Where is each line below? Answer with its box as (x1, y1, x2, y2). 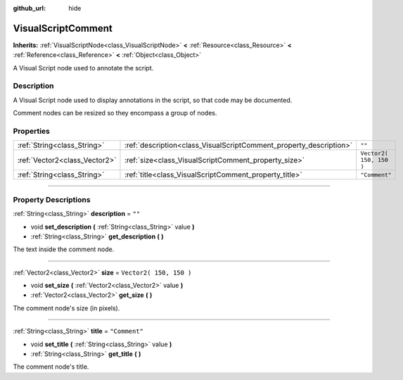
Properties (13, 126, 51, 136)
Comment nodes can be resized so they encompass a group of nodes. (13, 109, 217, 118)
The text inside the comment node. (13, 245, 115, 253)
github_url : (13, 4, 46, 12)
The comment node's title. (13, 362, 89, 371)
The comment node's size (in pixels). (13, 303, 120, 312)
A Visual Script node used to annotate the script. (13, 63, 154, 72)
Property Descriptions (13, 194, 91, 204)
